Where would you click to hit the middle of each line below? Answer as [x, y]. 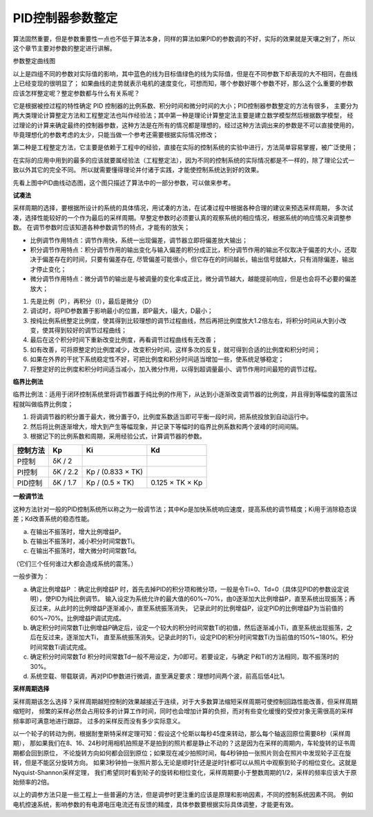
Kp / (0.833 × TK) [114, 472]
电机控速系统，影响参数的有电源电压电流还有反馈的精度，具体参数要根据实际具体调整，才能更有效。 [155, 804]
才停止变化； [48, 269]
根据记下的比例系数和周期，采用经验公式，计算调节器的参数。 [118, 436]
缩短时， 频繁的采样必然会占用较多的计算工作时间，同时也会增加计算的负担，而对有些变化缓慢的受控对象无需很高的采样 [183, 711]
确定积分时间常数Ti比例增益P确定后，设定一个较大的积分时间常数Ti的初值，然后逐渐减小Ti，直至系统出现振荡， [188, 628]
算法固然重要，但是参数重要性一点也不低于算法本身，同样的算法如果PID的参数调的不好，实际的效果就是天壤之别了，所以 [184, 39]
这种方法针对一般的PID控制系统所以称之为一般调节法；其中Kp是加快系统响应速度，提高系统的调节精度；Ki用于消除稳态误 [185, 509]
